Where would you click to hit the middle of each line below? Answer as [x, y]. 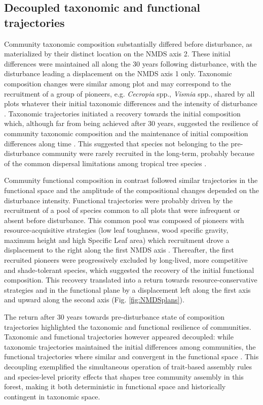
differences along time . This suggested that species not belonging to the [116, 143]
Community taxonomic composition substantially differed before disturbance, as [128, 43]
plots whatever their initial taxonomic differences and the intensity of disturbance [131, 103]
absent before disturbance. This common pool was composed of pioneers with [124, 220]
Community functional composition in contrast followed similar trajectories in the [131, 180]
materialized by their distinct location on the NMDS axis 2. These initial [117, 54]
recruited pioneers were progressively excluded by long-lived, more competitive [126, 260]
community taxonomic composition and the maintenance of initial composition [126, 133]
